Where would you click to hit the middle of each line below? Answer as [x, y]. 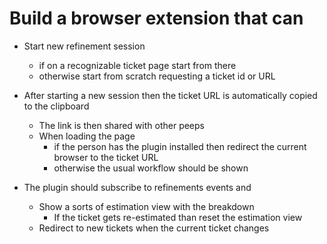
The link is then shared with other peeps [121, 125]
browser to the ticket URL [106, 157]
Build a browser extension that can [156, 18]
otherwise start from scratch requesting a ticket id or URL [157, 76]
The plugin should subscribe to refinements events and [137, 187]
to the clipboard [56, 106]
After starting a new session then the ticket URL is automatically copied [170, 95]
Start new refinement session [84, 46]
